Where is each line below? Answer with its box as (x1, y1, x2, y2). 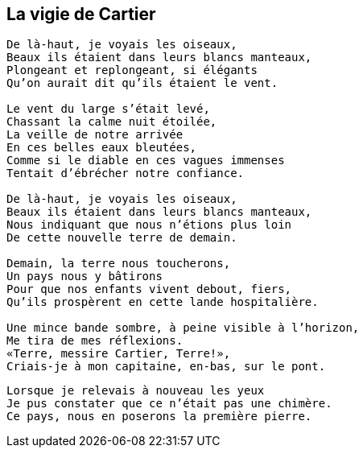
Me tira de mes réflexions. (6, 334, 184, 348)
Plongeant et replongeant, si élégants (6, 64, 258, 77)
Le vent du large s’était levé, (6, 102, 210, 116)
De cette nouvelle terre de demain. (6, 231, 237, 245)
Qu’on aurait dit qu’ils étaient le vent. (6, 76, 278, 90)
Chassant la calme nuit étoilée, (6, 115, 217, 129)
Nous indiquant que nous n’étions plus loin (6, 218, 292, 232)
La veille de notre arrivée (6, 128, 184, 142)
